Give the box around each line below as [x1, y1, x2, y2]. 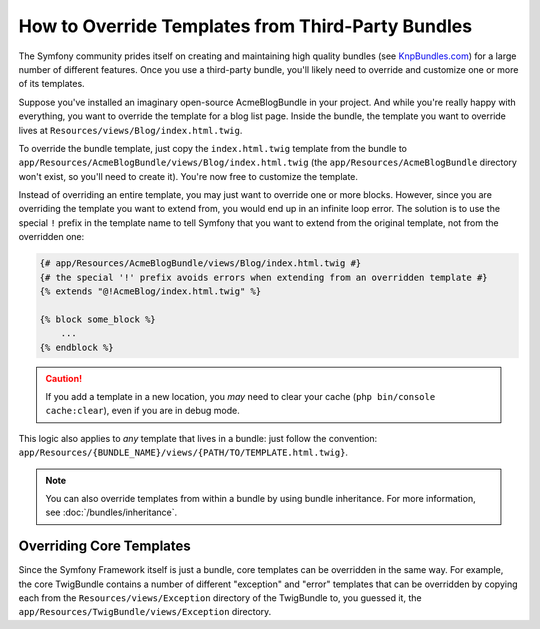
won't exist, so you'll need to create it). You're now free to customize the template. [18, 170, 359, 182]
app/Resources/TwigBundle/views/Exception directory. [18, 606, 272, 618]
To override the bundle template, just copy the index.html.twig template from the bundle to [18, 142, 407, 154]
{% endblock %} [39, 341, 114, 353]
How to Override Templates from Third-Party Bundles [18, 15, 473, 37]
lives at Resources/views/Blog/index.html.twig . [18, 124, 243, 136]
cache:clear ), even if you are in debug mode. [45, 405, 240, 417]
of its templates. [18, 78, 85, 90]
